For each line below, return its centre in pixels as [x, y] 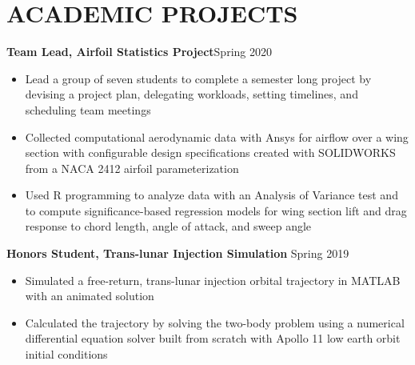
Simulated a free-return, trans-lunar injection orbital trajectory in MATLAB [213, 280]
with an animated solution [90, 296]
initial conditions [66, 354]
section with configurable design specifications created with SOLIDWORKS [210, 152]
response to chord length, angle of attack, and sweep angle [168, 226]
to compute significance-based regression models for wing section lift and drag [216, 210]
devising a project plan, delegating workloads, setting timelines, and [192, 94]
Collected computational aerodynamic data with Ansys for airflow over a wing [217, 136]
